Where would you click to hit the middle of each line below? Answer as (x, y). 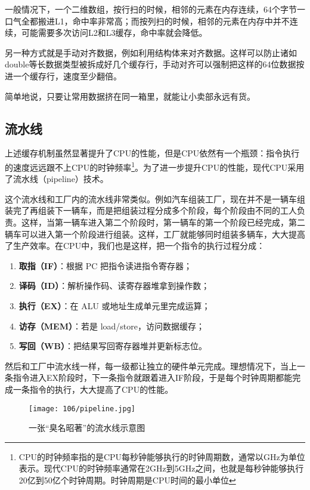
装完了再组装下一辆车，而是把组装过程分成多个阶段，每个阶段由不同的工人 (151, 210)
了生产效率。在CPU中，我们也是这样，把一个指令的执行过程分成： (135, 246)
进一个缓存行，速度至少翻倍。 (63, 75)
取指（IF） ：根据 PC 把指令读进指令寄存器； (106, 265)
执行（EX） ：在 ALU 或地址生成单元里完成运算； (114, 305)
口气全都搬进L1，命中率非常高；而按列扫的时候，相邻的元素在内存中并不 (147, 21)
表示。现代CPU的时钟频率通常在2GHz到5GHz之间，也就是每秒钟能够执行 (161, 468)
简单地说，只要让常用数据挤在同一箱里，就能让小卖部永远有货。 (130, 96)
